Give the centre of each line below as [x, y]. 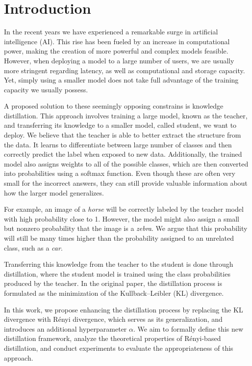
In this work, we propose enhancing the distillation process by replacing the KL [124, 309]
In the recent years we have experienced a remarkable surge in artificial [111, 32]
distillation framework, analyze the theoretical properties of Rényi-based [113, 338]
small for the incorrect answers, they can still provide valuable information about [126, 183]
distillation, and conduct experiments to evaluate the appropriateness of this [119, 348]
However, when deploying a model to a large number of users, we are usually [119, 60]
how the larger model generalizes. [54, 192]
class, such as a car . [33, 247]
